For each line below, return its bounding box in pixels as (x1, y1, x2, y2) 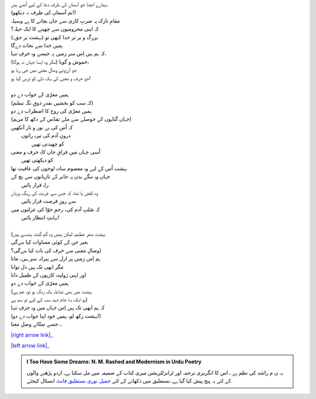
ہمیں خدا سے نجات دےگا (11, 42, 63, 49)
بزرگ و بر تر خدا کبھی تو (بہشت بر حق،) (11, 33, 98, 40)
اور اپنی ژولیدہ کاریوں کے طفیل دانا (11, 271, 87, 278)
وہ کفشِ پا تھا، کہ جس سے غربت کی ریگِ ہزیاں (11, 189, 98, 196)
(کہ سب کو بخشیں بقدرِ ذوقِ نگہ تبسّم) (11, 99, 94, 106)
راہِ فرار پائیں (21, 181, 49, 188)
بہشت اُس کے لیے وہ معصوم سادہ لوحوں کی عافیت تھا (11, 165, 128, 172)
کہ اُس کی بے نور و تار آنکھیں (11, 124, 73, 131)
